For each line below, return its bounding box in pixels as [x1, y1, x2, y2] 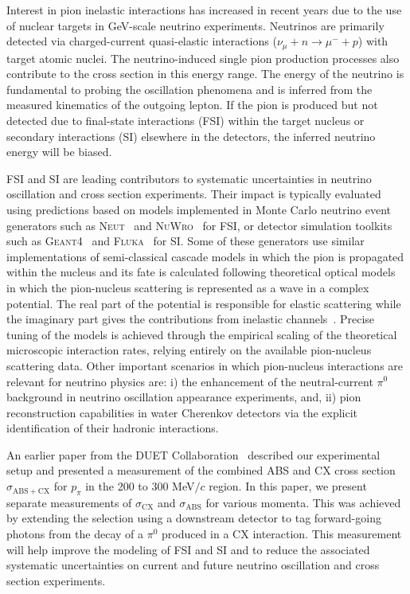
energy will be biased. [6, 143, 112, 160]
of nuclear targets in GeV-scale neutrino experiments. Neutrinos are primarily [6, 17, 385, 33]
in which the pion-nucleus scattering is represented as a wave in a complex [6, 279, 369, 295]
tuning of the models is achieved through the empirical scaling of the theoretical [6, 326, 397, 342]
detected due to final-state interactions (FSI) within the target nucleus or [6, 112, 365, 129]
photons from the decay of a [6, 526, 144, 542]
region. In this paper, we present [209, 478, 367, 494]
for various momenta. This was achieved [205, 494, 401, 510]
